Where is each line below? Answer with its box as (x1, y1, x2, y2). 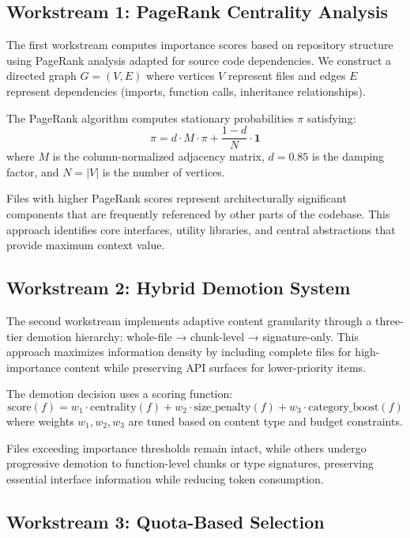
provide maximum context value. (6, 237, 165, 253)
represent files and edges (228, 67, 346, 84)
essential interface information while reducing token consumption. (6, 470, 324, 487)
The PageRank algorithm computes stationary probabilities (6, 109, 294, 126)
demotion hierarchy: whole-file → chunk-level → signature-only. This (26, 328, 359, 344)
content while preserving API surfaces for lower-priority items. (64, 358, 367, 375)
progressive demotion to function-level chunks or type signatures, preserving (6, 455, 374, 472)
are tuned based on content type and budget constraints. (128, 412, 403, 429)
